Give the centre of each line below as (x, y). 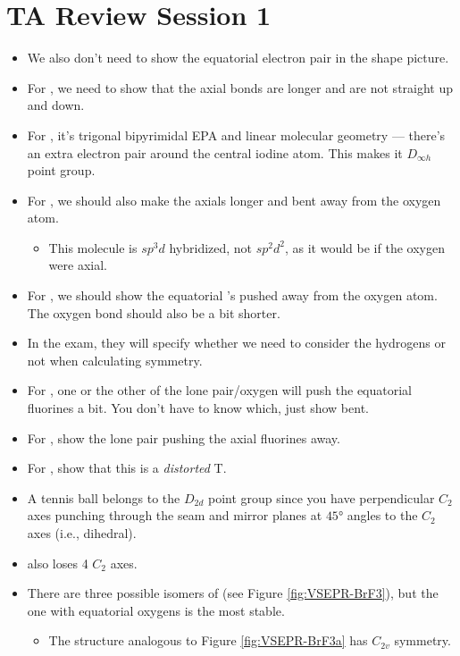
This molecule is (93, 247)
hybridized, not (211, 247)
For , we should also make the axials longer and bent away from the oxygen (234, 200)
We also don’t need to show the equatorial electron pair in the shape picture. (238, 58)
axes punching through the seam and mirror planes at (175, 515)
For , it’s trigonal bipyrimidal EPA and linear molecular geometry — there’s (236, 135)
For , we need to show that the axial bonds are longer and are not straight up (240, 87)
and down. (56, 105)
